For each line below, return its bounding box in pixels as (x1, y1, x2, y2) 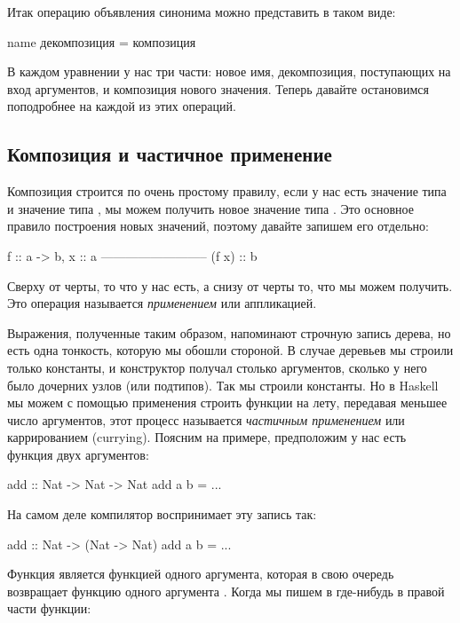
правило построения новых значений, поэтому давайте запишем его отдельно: (7, 217, 429, 235)
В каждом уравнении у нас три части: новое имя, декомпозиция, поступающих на (7, 62, 451, 81)
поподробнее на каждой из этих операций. (7, 97, 236, 115)
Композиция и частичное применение (7, 140, 332, 168)
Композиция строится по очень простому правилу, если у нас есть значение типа (7, 182, 447, 201)
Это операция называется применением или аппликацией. (7, 294, 317, 312)
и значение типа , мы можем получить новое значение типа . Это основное (7, 199, 414, 217)
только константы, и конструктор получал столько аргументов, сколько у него (7, 358, 427, 376)
